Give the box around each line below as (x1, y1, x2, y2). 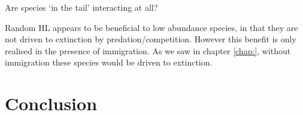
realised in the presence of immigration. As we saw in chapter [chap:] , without (5, 44, 291, 57)
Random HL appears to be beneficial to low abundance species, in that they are (5, 21, 298, 33)
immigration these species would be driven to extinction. (5, 56, 213, 69)
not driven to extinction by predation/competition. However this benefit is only (5, 33, 296, 45)
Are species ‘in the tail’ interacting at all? (5, 1, 158, 13)
